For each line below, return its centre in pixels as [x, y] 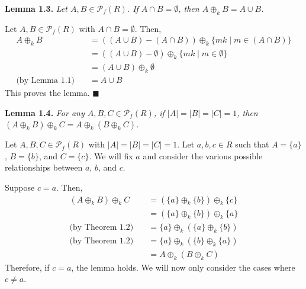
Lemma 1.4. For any [45, 112]
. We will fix [111, 155]
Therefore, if [27, 267]
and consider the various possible [203, 155]
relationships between [44, 167]
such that [252, 144]
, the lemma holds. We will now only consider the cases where [183, 267]
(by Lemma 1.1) [45, 81]
